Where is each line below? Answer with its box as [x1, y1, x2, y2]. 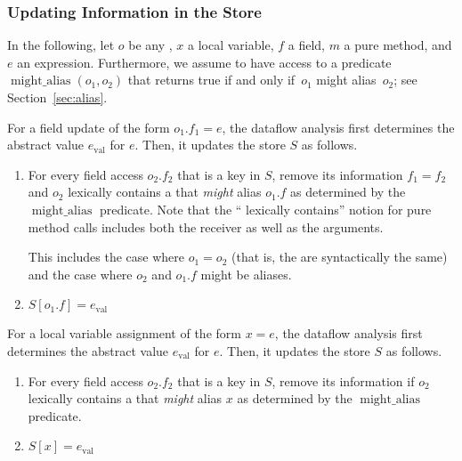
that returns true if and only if [127, 70, 296, 89]
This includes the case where [28, 247, 185, 266]
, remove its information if [272, 371, 415, 390]
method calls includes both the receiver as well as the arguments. [28, 217, 384, 236]
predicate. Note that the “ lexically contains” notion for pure [99, 199, 432, 218]
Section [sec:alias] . [7, 88, 108, 106]
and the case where [28, 264, 133, 283]
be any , [128, 36, 173, 54]
